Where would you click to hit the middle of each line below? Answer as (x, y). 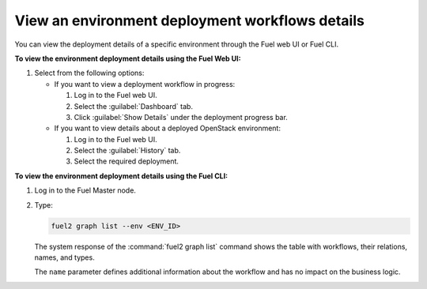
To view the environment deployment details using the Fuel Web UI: (128, 58)
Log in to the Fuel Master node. (85, 190)
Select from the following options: (89, 73)
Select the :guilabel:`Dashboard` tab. (134, 106)
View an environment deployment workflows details (190, 21)
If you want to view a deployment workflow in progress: (145, 84)
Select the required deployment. (127, 161)
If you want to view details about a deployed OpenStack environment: (167, 128)
